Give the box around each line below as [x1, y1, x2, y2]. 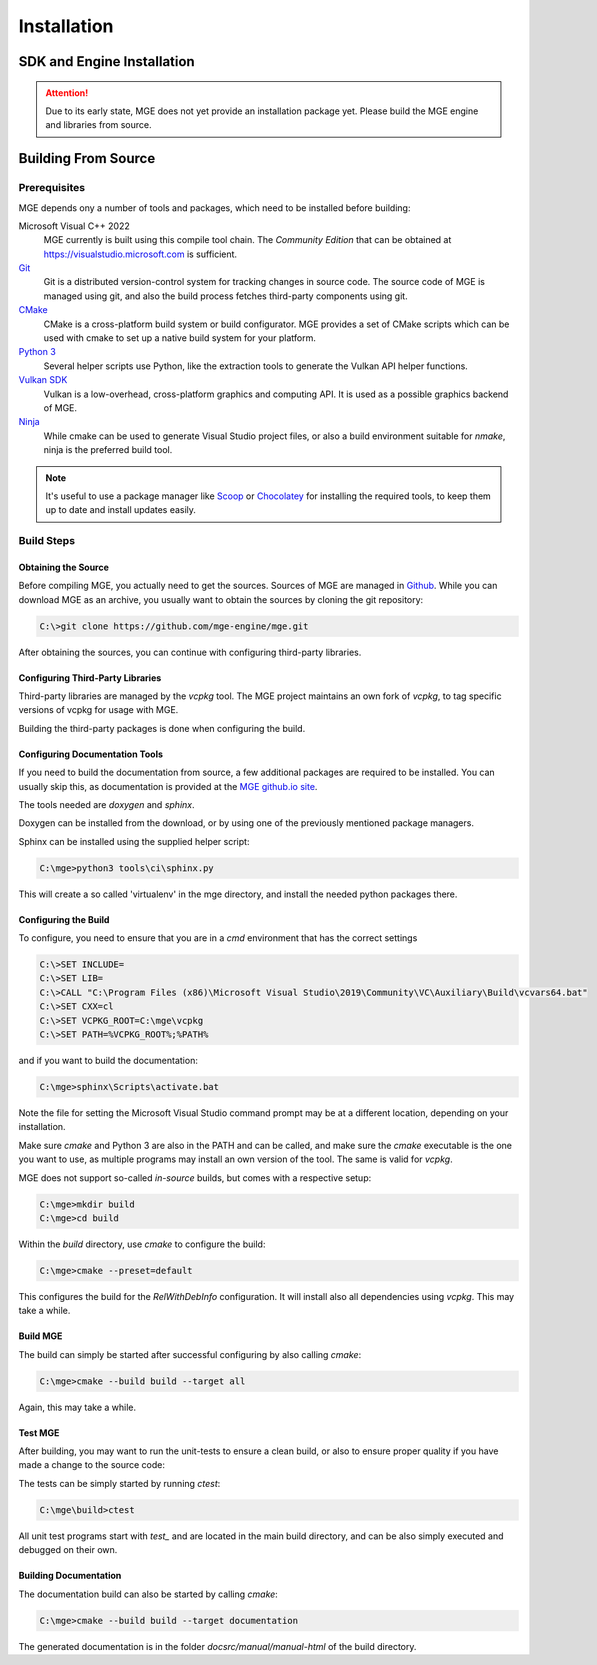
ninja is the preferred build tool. [43, 444, 173, 456]
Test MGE [18, 1426, 60, 1439]
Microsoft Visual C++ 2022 [18, 220, 130, 232]
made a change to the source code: [18, 1459, 165, 1471]
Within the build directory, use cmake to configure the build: [18, 1238, 266, 1250]
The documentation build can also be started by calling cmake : [18, 1588, 279, 1600]
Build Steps [18, 534, 75, 548]
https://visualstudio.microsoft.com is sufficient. [43, 248, 238, 260]
